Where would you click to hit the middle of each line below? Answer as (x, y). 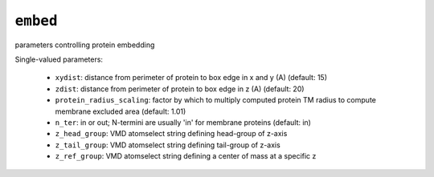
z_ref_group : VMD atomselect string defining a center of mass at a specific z (186, 156)
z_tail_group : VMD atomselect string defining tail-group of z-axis (168, 145)
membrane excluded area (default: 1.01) (121, 111)
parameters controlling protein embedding (85, 45)
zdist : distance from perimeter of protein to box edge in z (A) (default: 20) (180, 89)
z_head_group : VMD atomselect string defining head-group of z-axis (171, 134)
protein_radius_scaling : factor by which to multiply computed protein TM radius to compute (216, 100)
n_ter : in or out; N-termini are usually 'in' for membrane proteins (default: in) (183, 122)
